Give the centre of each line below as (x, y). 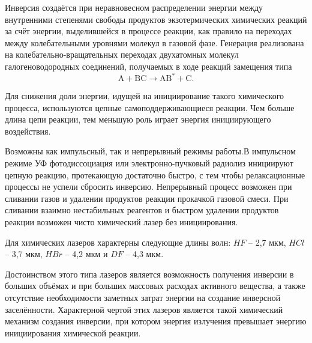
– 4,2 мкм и (86, 254)
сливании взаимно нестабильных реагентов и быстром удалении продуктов (142, 210)
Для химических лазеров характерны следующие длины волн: (118, 242)
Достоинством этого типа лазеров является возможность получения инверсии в (149, 274)
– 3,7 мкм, (24, 254)
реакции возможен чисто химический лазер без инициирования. (121, 222)
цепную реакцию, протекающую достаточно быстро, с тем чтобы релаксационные (155, 175)
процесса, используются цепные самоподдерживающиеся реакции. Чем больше (150, 107)
